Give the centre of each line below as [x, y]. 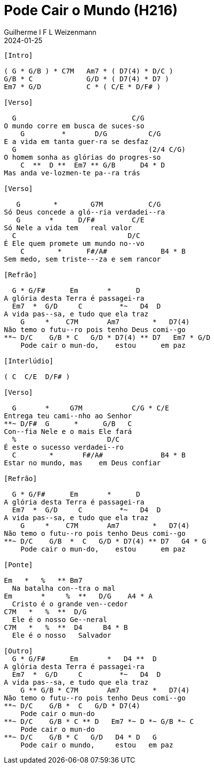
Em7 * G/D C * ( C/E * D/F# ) [83, 86]
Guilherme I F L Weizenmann [50, 32]
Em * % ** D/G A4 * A [78, 596]
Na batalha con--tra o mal [64, 588]
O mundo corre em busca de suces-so [74, 126]
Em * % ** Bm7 [43, 580]
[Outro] [19, 651]
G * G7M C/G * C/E [91, 408]
